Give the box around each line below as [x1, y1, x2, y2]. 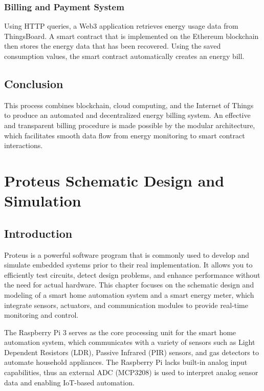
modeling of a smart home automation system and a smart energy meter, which [4, 289, 254, 300]
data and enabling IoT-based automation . [4, 377, 135, 387]
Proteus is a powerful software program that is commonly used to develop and [4, 249, 250, 260]
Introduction [4, 225, 73, 241]
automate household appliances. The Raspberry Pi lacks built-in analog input [4, 357, 248, 367]
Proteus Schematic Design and [4, 170, 225, 191]
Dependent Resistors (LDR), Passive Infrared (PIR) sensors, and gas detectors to [4, 346, 259, 357]
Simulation [4, 190, 81, 211]
